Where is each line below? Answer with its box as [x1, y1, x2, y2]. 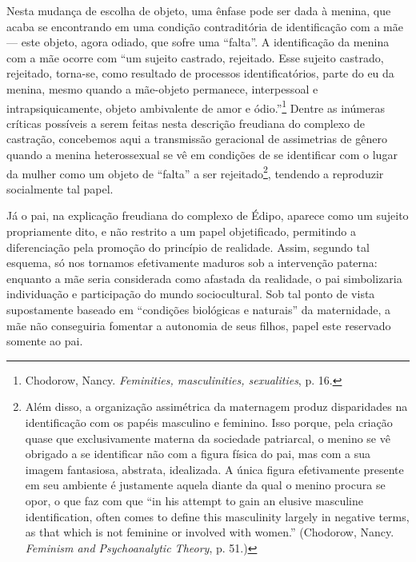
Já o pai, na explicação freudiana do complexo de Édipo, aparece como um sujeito [6, 207, 409, 224]
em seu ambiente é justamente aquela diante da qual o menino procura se [25, 476, 386, 493]
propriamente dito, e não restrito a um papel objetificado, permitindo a [6, 223, 357, 240]
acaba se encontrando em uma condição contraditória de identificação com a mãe [6, 18, 403, 34]
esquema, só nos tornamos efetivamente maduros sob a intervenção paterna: [6, 254, 378, 271]
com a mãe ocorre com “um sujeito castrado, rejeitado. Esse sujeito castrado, [6, 49, 384, 66]
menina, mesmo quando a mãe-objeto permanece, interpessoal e [6, 80, 318, 97]
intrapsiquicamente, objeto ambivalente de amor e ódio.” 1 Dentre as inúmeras [6, 97, 386, 116]
